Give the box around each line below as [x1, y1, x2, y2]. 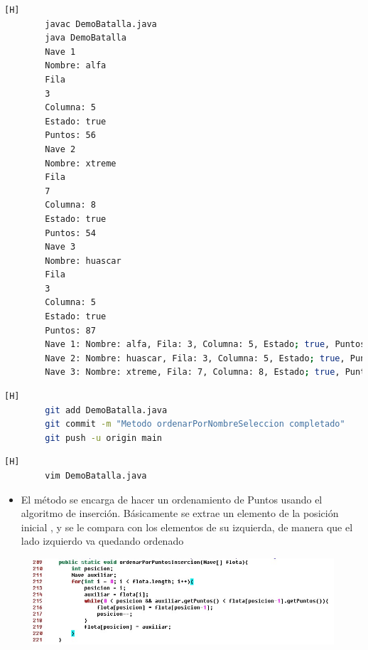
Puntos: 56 [45, 130, 96, 141]
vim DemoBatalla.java [45, 471, 147, 481]
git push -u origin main [45, 432, 162, 443]
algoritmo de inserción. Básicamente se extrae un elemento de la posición [21, 506, 339, 521]
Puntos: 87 [45, 325, 96, 336]
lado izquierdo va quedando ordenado [21, 533, 184, 548]
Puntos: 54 [45, 228, 96, 238]
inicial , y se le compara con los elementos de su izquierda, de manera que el [21, 519, 353, 534]
